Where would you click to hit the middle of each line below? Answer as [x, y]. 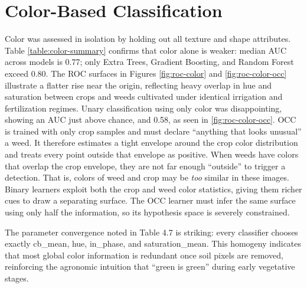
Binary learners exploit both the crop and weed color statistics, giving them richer [153, 189]
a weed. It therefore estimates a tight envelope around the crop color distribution [151, 143]
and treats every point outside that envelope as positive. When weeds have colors [152, 154]
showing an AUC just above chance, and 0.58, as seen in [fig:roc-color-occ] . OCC [151, 120]
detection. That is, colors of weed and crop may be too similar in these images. [147, 177]
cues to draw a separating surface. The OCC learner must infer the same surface [150, 200]
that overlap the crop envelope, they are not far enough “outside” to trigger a [145, 166]
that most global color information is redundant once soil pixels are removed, [144, 255]
